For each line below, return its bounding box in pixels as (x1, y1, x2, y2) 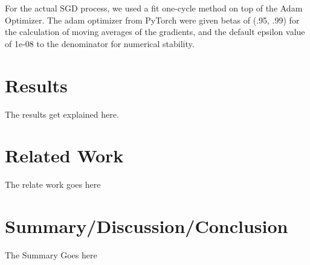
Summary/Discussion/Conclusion (5, 214, 288, 238)
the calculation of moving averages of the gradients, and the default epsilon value (5, 25, 305, 38)
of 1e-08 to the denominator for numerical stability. (5, 37, 195, 49)
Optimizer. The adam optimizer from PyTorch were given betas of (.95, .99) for (5, 13, 300, 26)
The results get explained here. (5, 107, 119, 120)
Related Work (5, 143, 124, 168)
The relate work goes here (5, 178, 101, 191)
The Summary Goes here (5, 248, 97, 261)
